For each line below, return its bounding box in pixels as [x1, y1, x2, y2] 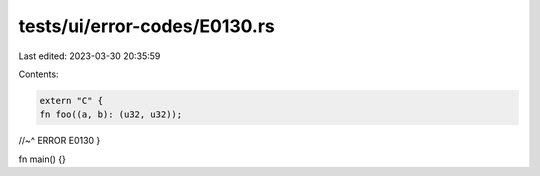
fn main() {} [18, 153, 67, 165]
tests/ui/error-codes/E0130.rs [18, 15, 275, 37]
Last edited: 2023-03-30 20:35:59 [18, 50, 161, 62]
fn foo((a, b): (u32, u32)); [39, 109, 183, 120]
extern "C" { [39, 95, 104, 106]
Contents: [18, 68, 59, 80]
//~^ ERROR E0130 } [18, 135, 101, 147]
